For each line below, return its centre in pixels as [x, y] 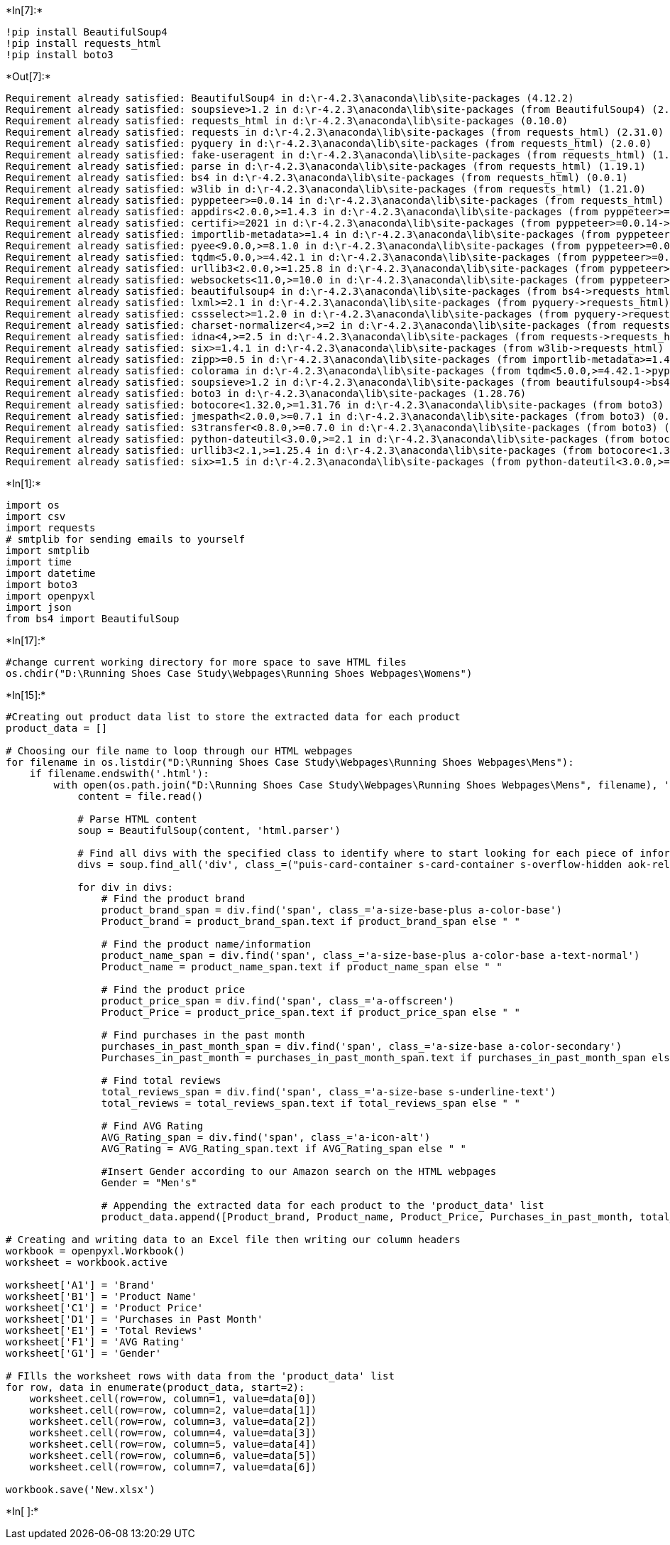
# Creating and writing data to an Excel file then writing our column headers [233, 1240]
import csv [36, 516]
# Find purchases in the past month [203, 1035]
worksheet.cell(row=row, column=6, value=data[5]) [173, 1455]
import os [33, 505]
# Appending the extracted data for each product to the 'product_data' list [323, 1205]
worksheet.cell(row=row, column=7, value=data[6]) [173, 1467]
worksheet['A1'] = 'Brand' [81, 1285]
